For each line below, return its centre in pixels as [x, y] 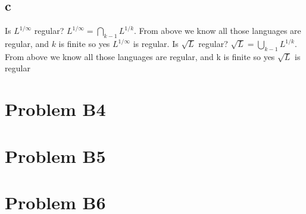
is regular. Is [156, 43]
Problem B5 [55, 155]
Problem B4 [55, 109]
